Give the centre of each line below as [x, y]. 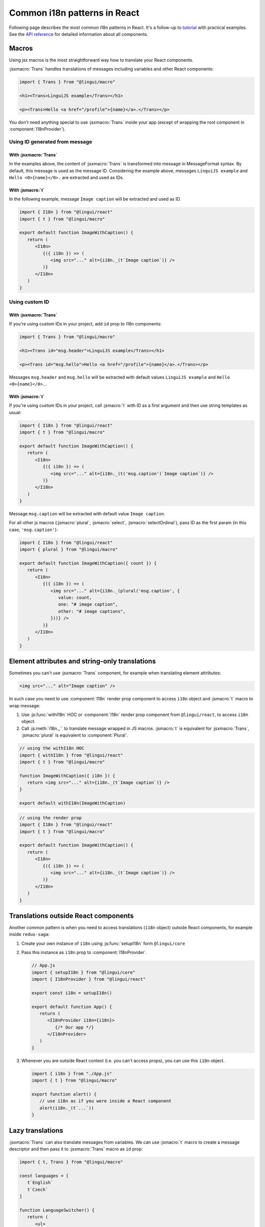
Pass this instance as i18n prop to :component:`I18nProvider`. [84, 953]
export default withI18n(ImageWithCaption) [73, 803]
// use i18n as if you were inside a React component [106, 1101]
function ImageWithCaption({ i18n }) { [67, 776]
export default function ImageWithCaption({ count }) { [88, 563]
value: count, [75, 597]
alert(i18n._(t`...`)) [67, 1108]
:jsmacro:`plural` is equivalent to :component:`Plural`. [75, 735]
